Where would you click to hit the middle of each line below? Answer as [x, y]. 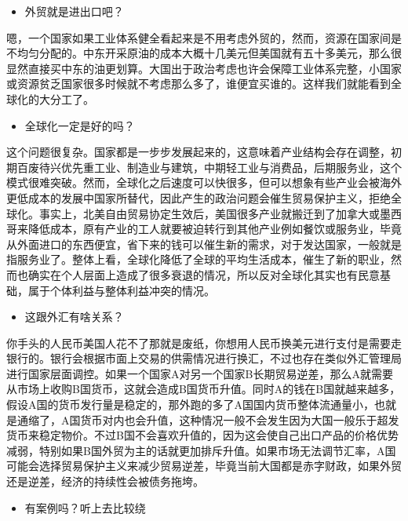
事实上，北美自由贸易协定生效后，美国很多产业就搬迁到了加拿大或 [209, 213]
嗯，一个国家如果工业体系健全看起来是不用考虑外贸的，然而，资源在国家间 [199, 37]
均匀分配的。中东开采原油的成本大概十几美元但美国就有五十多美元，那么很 [209, 53]
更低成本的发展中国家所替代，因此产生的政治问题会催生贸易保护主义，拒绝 [199, 197]
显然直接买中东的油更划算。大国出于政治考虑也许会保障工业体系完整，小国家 [204, 68]
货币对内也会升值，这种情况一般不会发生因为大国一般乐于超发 [240, 419]
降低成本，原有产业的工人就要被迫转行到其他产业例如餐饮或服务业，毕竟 [215, 229]
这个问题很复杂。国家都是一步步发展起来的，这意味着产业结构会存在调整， [199, 152]
